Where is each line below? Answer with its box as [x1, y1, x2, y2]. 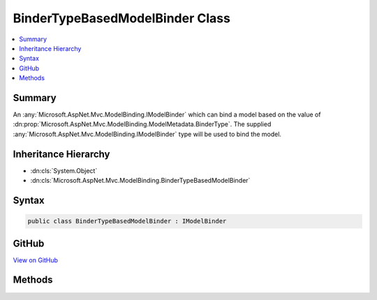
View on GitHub [13, 255, 59, 264]
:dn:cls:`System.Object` [30, 166, 98, 174]
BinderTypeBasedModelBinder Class [13, 10, 230, 26]
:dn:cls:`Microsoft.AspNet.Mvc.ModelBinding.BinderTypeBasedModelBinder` [30, 177, 251, 185]
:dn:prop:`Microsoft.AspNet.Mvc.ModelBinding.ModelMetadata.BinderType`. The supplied [13, 120, 272, 128]
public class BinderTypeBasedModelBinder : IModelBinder [27, 217, 227, 225]
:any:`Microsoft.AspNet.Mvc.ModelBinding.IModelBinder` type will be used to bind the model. [13, 130, 282, 138]
